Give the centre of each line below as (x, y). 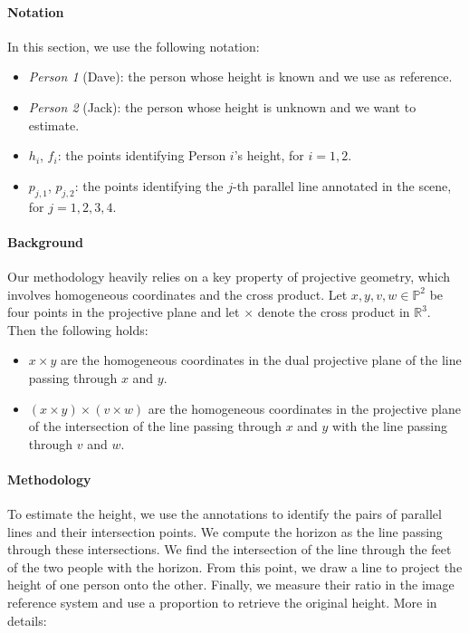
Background (46, 241)
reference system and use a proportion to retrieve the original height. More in (222, 603)
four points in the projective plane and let (124, 312)
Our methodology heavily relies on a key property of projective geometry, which (229, 276)
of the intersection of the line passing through (155, 426)
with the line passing (390, 426)
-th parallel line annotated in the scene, (342, 185)
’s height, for (269, 155)
